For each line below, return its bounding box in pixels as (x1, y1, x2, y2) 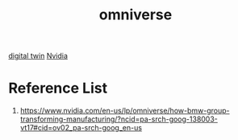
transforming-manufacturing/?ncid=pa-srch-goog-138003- (19, 114, 218, 124)
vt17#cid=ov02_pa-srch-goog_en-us (19, 123, 143, 133)
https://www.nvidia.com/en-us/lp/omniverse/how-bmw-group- (19, 106, 230, 116)
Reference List (8, 79, 107, 97)
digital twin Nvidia (8, 51, 69, 61)
